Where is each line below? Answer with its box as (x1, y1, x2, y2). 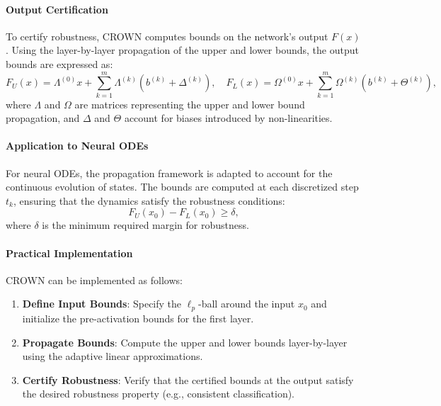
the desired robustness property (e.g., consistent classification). (22, 386, 295, 401)
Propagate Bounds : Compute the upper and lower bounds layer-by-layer (22, 334, 348, 349)
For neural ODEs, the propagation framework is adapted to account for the (6, 165, 333, 180)
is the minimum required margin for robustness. (42, 218, 249, 232)
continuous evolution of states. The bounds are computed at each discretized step (6, 179, 359, 194)
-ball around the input (198, 296, 295, 311)
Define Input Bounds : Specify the (22, 296, 182, 311)
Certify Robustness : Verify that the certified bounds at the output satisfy (22, 372, 354, 387)
